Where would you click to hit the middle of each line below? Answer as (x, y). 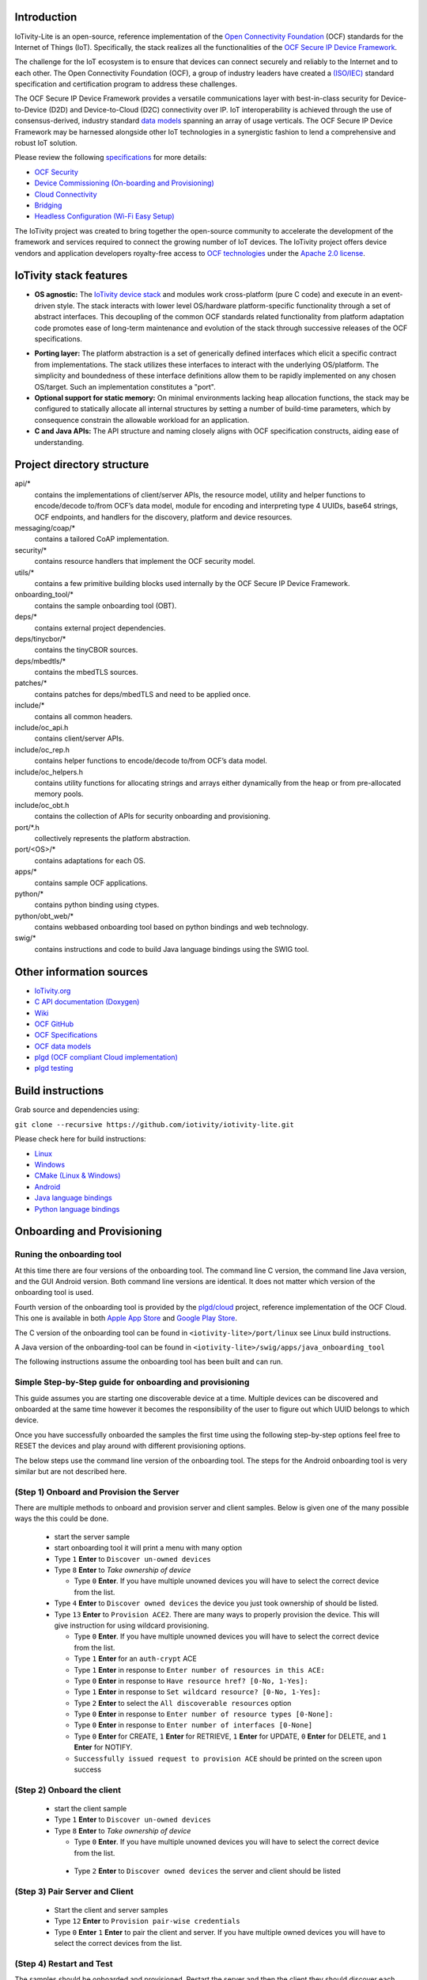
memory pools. (59, 794)
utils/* (25, 572)
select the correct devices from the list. (118, 1944)
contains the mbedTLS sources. (86, 672)
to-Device (31, 109)
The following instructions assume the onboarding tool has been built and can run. (149, 1361)
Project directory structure (82, 465)
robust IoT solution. (46, 143)
